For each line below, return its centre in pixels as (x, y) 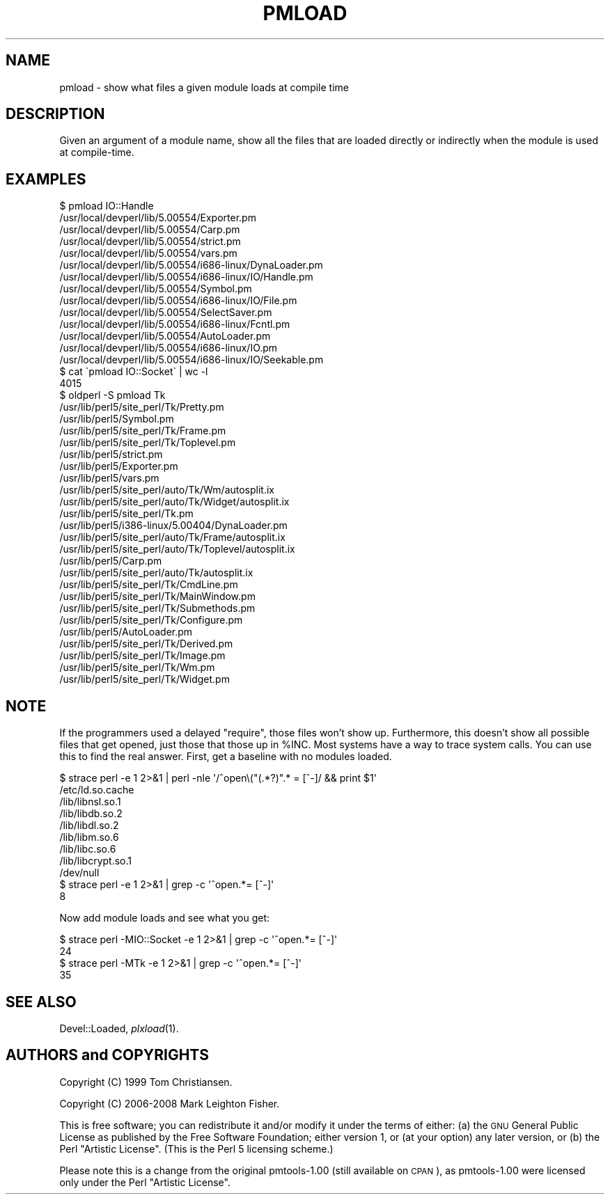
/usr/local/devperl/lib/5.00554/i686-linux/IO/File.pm (178, 301)
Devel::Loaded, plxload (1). (119, 1028)
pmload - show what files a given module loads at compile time (204, 87)
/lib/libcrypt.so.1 (96, 861)
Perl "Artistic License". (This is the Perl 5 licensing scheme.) (196, 1148)
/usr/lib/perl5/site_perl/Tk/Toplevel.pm (148, 443)
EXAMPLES (46, 179)
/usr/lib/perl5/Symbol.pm (117, 419)
